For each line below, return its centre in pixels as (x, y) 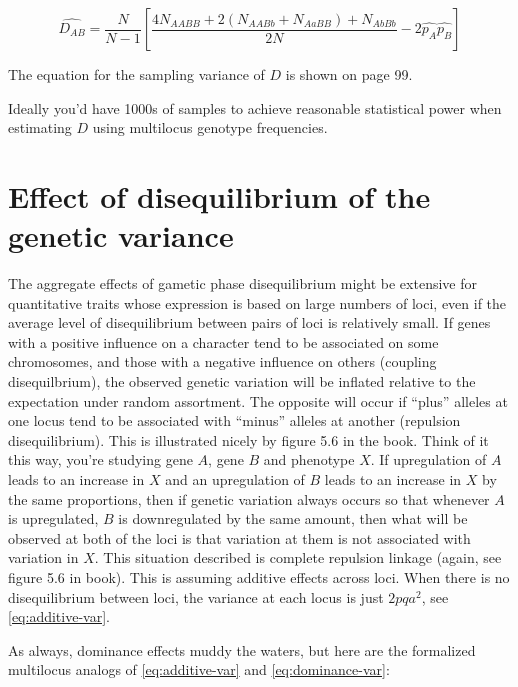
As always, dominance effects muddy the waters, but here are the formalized (242, 649)
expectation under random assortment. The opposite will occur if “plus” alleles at (258, 400)
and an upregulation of (235, 479)
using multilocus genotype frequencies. (210, 127)
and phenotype (309, 459)
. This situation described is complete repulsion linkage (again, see (298, 557)
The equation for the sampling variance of (136, 74)
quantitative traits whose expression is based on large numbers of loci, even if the (257, 302)
